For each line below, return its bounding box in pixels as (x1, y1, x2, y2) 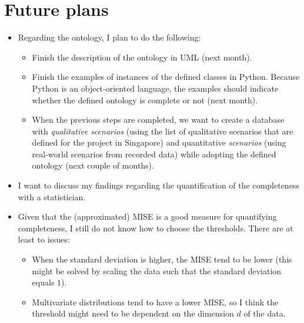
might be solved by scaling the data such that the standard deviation (32, 264, 282, 277)
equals (32, 276, 55, 288)
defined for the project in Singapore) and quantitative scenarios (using (32, 136, 286, 149)
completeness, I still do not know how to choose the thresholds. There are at (18, 221, 293, 234)
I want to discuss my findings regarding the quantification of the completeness (18, 179, 299, 191)
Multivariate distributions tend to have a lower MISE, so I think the (32, 295, 279, 308)
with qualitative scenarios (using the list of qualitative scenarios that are (32, 125, 293, 137)
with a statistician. (18, 190, 86, 203)
